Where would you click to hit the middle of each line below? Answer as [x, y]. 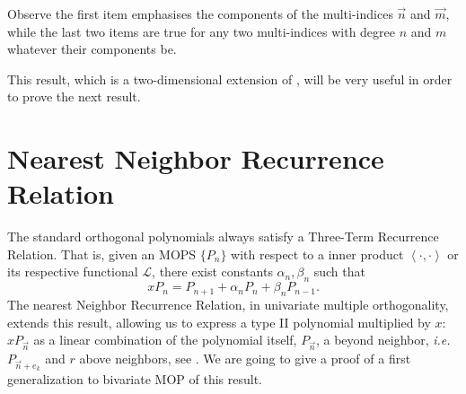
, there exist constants [212, 271]
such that [339, 271]
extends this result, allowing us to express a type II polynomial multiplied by [219, 322]
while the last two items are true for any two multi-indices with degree [201, 31]
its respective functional [73, 271]
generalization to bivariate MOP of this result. [135, 379]
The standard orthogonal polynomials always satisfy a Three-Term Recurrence [223, 236]
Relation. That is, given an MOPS [102, 254]
